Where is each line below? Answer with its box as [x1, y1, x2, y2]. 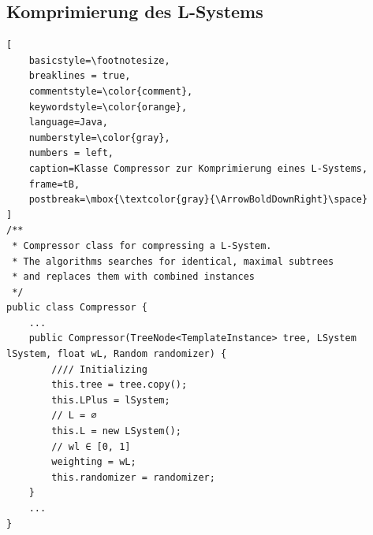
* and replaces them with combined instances [12, 271, 255, 283]
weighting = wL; [51, 456, 136, 468]
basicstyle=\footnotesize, [28, 54, 170, 66]
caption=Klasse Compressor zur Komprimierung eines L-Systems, [28, 162, 368, 174]
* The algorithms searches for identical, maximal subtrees [12, 255, 334, 267]
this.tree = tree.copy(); [51, 379, 188, 391]
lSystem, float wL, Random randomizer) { [6, 348, 227, 360]
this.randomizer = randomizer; [51, 471, 215, 483]
